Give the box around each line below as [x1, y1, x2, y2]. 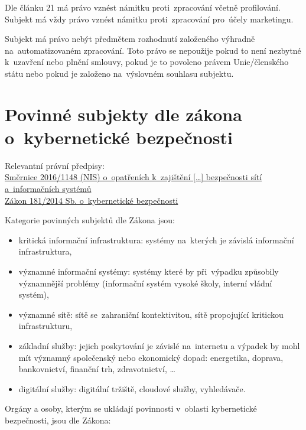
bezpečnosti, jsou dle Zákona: [5, 413, 111, 426]
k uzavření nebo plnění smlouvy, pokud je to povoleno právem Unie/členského [5, 56, 289, 68]
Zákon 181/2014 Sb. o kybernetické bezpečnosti [5, 194, 178, 206]
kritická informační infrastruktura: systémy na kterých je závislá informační [18, 233, 294, 246]
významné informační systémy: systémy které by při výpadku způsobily [18, 265, 279, 278]
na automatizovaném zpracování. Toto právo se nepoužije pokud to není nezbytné [5, 44, 301, 56]
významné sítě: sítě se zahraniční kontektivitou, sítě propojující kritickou [18, 308, 284, 320]
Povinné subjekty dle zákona [5, 102, 242, 126]
